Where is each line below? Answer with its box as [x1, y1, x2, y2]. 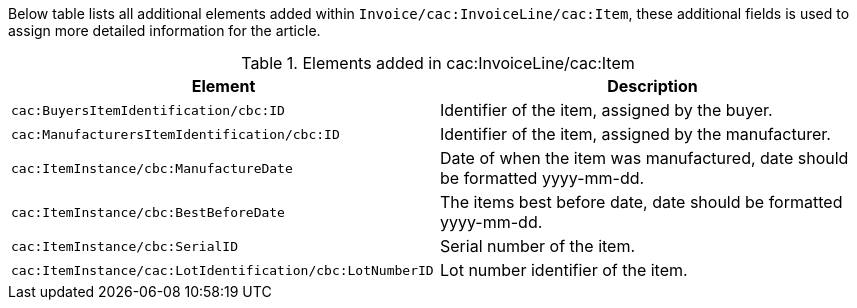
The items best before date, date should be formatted [440, 192, 843, 212]
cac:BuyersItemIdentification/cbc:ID [11, 102, 285, 118]
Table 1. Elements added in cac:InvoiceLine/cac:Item [241, 53, 635, 73]
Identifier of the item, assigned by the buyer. [440, 100, 773, 120]
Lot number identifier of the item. [440, 260, 688, 280]
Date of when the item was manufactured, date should [440, 148, 849, 168]
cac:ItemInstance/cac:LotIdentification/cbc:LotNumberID [11, 262, 434, 278]
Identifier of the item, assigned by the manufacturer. [440, 124, 831, 144]
